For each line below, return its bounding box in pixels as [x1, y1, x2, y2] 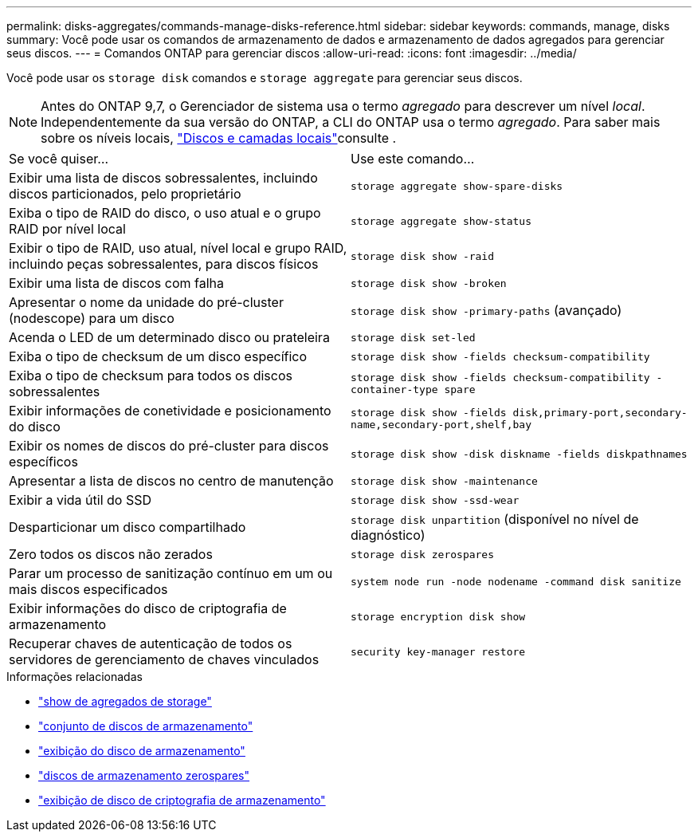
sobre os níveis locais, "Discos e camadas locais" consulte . [41, 130, 397, 146]
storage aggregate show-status [351, 214, 531, 227]
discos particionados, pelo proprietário [9, 186, 241, 202]
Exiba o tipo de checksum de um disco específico [9, 348, 308, 364]
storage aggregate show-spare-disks [351, 179, 563, 192]
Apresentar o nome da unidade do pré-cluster [9, 294, 284, 310]
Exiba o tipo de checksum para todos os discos [9, 368, 292, 384]
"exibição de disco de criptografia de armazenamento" [38, 793, 326, 807]
